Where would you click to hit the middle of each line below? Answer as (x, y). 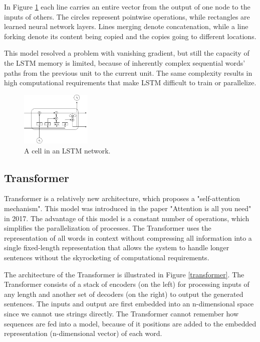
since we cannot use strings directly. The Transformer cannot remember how (121, 313)
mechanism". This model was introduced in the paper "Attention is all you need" (128, 208)
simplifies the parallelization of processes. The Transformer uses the (108, 228)
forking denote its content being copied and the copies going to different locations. (130, 36)
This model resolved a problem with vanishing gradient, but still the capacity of (127, 53)
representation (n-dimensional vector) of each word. (83, 333)
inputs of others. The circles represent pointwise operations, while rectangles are (127, 16)
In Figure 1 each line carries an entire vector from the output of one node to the (127, 7)
